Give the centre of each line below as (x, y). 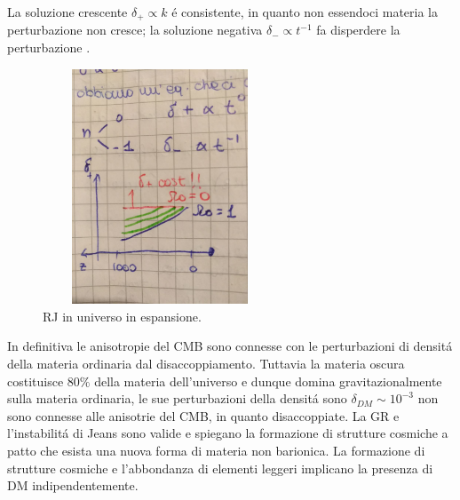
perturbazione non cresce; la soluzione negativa (135, 30)
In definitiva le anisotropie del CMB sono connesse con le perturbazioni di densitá (230, 346)
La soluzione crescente (67, 12)
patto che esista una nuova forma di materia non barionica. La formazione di (216, 450)
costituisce (36, 381)
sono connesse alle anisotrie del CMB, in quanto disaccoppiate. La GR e (203, 415)
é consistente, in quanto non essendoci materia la (305, 12)
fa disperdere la (358, 30)
